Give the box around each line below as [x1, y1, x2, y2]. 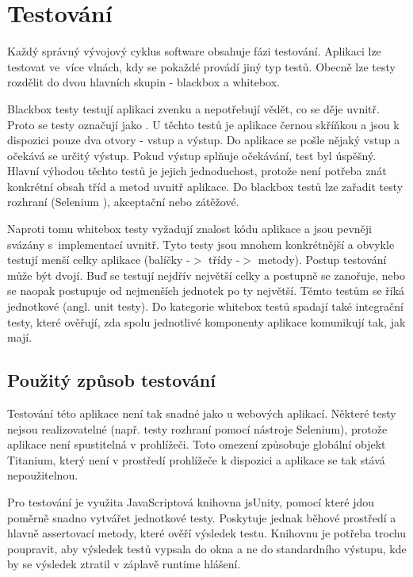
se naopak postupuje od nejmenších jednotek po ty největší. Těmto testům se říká [7, 282, 405, 299]
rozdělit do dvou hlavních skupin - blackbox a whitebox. [7, 74, 280, 90]
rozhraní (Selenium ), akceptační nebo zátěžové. [7, 193, 239, 210]
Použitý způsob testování [7, 368, 216, 392]
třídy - [208, 251, 240, 268]
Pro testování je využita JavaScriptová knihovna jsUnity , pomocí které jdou [7, 493, 375, 510]
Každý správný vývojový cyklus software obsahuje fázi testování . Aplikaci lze [7, 43, 381, 59]
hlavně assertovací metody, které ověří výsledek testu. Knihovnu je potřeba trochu [7, 525, 406, 541]
